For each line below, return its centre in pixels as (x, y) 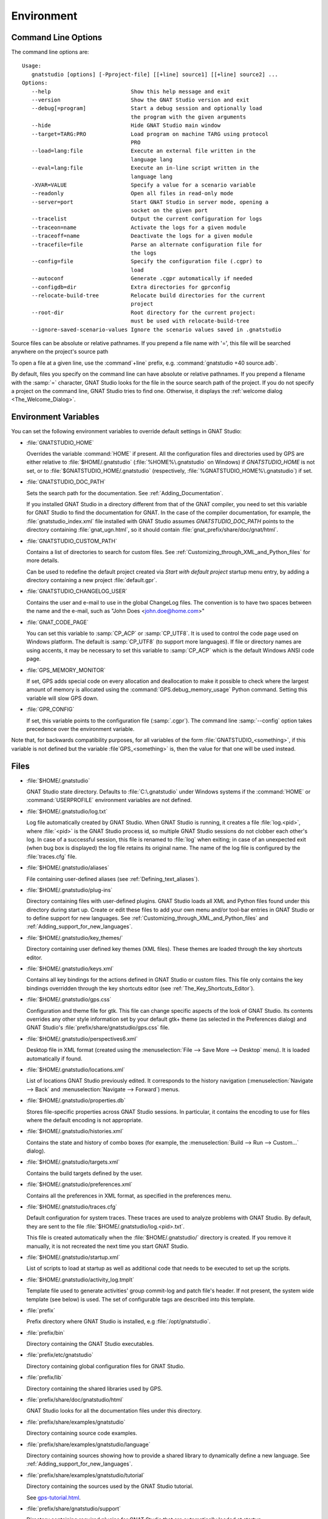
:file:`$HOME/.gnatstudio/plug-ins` (70, 890)
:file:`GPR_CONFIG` (50, 709)
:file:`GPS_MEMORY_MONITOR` (66, 670)
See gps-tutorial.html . (54, 1497)
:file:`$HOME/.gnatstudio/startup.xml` (73, 1257)
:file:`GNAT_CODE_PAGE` (58, 622)
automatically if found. (54, 1058)
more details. (43, 561)
